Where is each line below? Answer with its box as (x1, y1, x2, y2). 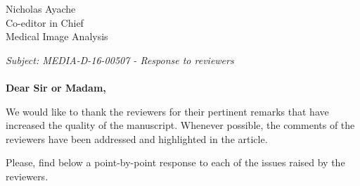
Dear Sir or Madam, (6, 80, 106, 94)
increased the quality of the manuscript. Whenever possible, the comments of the (6, 118, 355, 132)
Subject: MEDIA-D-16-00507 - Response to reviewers (6, 52, 234, 67)
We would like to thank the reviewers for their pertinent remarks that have (6, 104, 329, 118)
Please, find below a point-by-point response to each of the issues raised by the (6, 155, 345, 170)
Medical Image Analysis (6, 29, 108, 44)
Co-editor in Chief (6, 15, 84, 30)
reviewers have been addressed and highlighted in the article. (6, 131, 268, 146)
